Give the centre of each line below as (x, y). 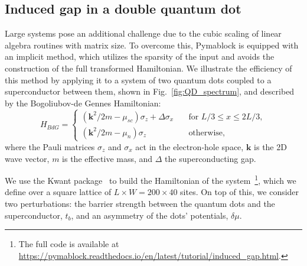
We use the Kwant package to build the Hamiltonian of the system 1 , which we (151, 179)
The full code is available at (69, 244)
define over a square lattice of (58, 192)
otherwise (206, 133)
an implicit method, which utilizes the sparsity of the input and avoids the (140, 56)
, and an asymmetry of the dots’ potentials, (150, 215)
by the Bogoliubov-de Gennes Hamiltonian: (83, 103)
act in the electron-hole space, (190, 146)
